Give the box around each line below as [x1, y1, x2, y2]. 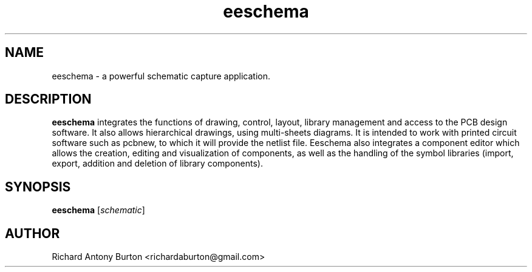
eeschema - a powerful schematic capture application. [52, 70, 271, 81]
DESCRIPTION [5, 91, 92, 107]
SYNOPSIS [5, 179, 71, 194]
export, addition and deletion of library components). [52, 158, 263, 169]
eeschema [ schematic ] [52, 205, 145, 216]
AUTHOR [5, 225, 60, 241]
